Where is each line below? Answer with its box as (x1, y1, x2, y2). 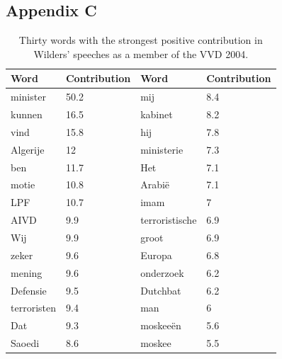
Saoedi (11, 336, 40, 351)
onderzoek (140, 265, 184, 280)
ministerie (140, 142, 184, 156)
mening (11, 265, 43, 280)
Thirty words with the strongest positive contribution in (18, 33, 263, 47)
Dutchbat (140, 283, 181, 297)
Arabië (140, 177, 170, 192)
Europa (140, 247, 172, 262)
